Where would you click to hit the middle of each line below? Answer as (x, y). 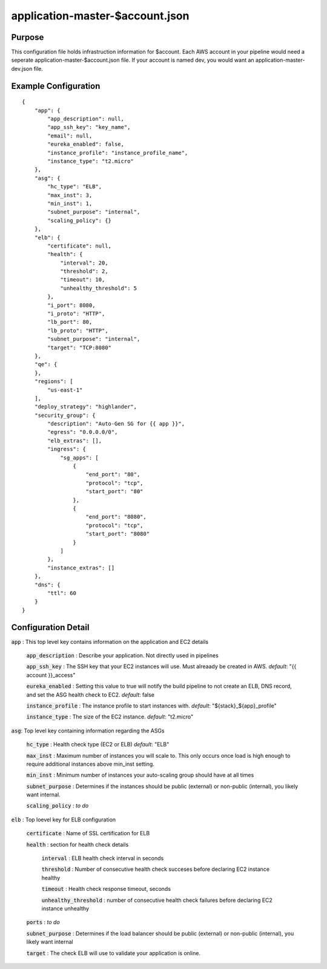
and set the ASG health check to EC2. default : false (90, 695)
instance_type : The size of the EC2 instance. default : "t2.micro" (110, 717)
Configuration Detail (50, 627)
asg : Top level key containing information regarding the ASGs (88, 731)
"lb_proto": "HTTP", (78, 330)
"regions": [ (54, 382)
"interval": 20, (84, 263)
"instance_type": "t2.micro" (91, 161)
